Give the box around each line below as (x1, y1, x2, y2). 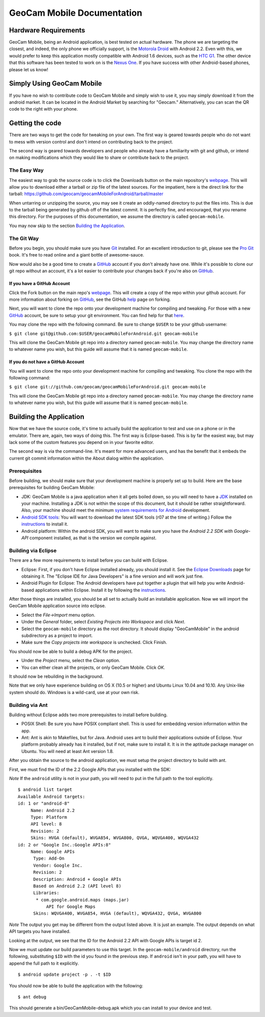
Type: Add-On (33, 856, 65, 861)
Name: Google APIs (30, 848, 75, 854)
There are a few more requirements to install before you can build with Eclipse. (9, 557, 169, 563)
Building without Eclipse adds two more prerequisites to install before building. (9, 712, 168, 718)
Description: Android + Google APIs (33, 876, 122, 882)
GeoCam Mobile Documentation (9, 7, 142, 18)
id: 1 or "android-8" (18, 801, 70, 806)
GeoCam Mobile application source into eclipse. (9, 603, 106, 609)
